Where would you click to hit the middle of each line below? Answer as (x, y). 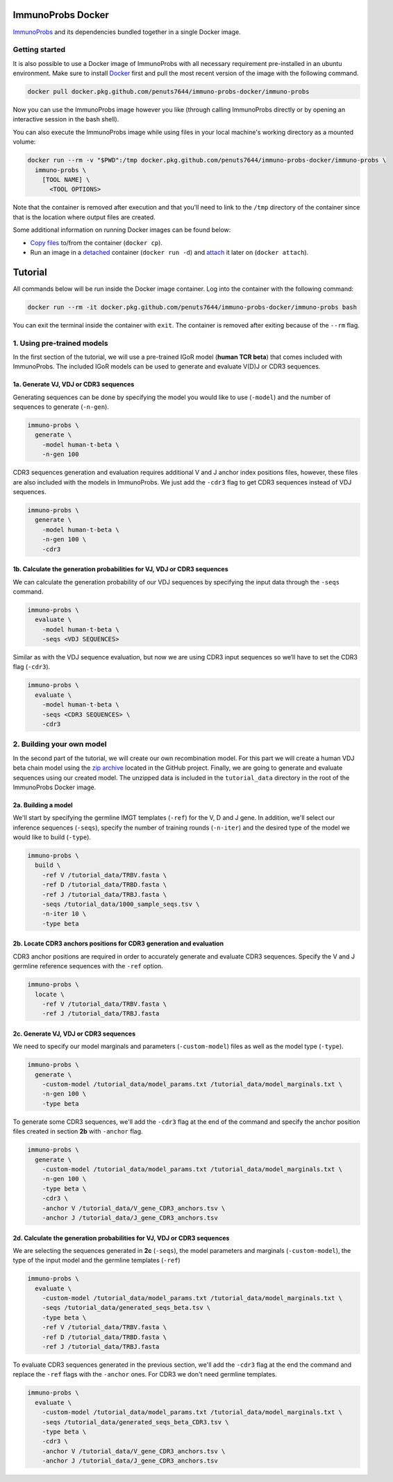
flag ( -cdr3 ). (32, 667)
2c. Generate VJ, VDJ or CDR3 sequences (74, 1034)
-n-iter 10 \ (64, 914)
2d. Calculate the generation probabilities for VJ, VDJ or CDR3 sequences (121, 1238)
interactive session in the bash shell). (66, 119)
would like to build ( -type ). (52, 837)
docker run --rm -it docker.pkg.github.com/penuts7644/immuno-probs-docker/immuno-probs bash (192, 307)
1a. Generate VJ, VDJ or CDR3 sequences (74, 385)
